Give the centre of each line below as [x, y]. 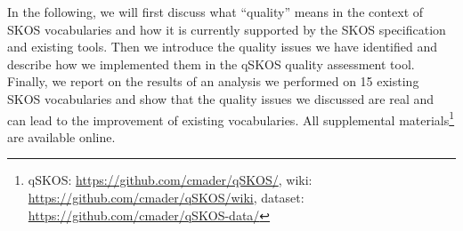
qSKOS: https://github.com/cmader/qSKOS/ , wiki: [170, 180]
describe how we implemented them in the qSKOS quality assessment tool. [211, 64]
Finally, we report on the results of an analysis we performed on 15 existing [213, 81]
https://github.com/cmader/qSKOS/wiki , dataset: [166, 197]
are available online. [61, 136]
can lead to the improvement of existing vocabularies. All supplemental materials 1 [231, 118]
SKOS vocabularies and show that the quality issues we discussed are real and [221, 98]
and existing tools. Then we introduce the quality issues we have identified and [223, 47]
